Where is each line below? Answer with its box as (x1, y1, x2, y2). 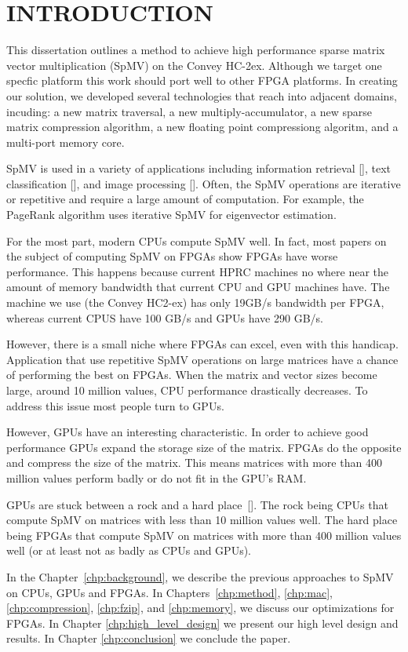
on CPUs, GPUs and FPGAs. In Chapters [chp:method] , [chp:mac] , (6, 584, 333, 600)
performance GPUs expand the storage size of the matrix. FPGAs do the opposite (6, 439, 402, 455)
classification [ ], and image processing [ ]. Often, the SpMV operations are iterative (6, 175, 401, 191)
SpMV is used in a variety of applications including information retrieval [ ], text (6, 160, 392, 177)
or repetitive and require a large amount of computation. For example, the (6, 191, 364, 207)
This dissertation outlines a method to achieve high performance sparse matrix (6, 42, 385, 58)
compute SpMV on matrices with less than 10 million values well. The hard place (6, 512, 398, 528)
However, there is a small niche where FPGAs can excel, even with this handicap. (6, 336, 399, 352)
